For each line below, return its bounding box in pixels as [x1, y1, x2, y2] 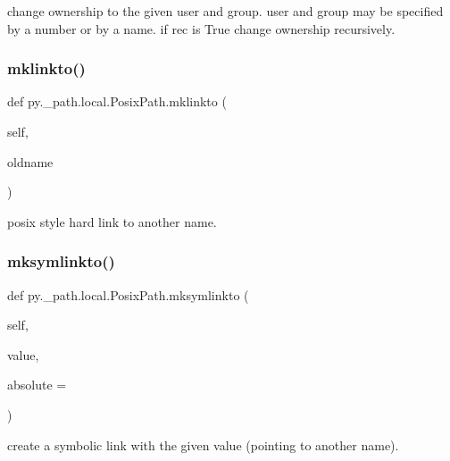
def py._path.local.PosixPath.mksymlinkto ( [7, 285, 249, 304]
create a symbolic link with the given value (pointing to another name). [7, 435, 399, 454]
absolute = [7, 375, 67, 394]
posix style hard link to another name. [7, 212, 217, 230]
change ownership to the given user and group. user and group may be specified [7, 2, 444, 20]
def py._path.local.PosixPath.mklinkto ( [7, 92, 227, 111]
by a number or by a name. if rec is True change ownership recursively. [7, 19, 396, 38]
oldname [7, 152, 54, 171]
